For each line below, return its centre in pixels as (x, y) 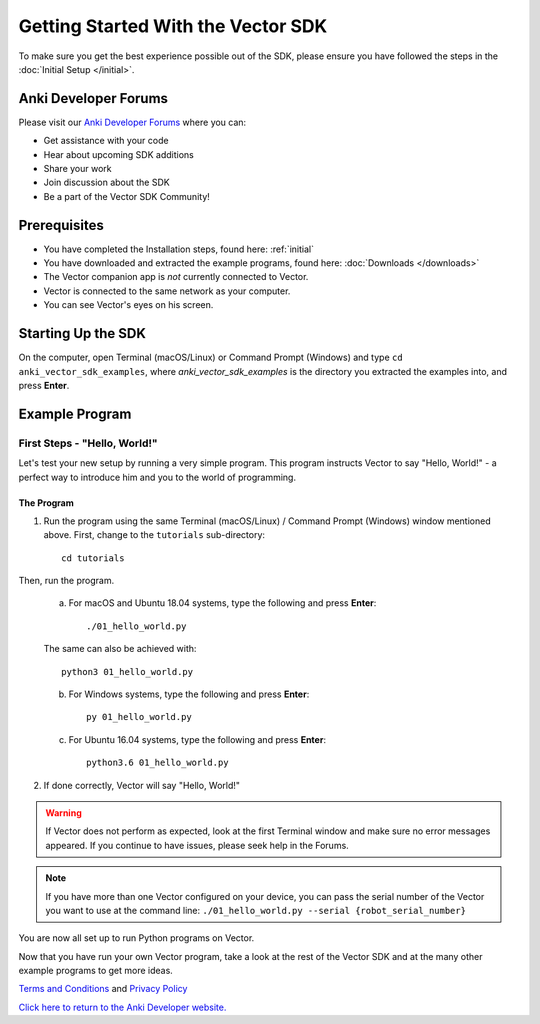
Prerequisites (61, 225)
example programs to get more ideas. (96, 971)
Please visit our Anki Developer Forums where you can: (132, 122)
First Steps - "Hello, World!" (88, 443)
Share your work (77, 169)
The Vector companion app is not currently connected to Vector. (176, 277)
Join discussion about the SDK (106, 182)
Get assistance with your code (106, 141)
